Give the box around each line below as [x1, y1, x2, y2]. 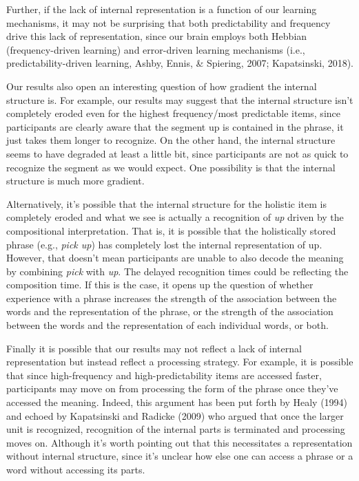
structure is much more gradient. [6, 173, 145, 188]
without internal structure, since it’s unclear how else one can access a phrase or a [6, 449, 353, 463]
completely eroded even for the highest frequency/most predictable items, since [6, 106, 340, 120]
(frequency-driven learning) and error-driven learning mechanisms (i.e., [6, 42, 305, 56]
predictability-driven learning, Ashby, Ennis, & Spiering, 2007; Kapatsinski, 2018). [6, 56, 353, 70]
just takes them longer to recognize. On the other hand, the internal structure [6, 133, 336, 147]
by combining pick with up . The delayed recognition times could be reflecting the [6, 264, 349, 278]
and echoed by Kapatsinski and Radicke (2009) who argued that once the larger [6, 408, 344, 423]
